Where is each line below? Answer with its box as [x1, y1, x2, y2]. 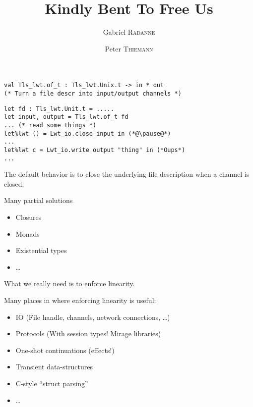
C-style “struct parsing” [15, 378, 88, 388]
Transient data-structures [15, 361, 93, 372]
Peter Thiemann [105, 43, 153, 53]
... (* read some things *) [4, 121, 97, 129]
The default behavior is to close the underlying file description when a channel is [4, 169, 250, 179]
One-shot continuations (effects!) [15, 345, 115, 355]
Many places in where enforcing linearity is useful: [4, 295, 156, 305]
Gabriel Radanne [103, 27, 155, 37]
